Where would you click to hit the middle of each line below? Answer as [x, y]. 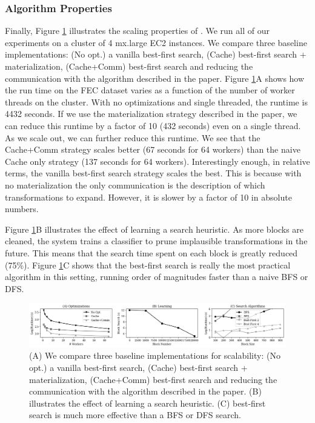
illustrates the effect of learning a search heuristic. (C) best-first [148, 403]
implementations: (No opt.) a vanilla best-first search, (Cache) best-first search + [156, 54]
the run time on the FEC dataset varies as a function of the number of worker [150, 90]
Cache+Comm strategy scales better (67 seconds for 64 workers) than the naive [153, 149]
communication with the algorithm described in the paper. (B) [145, 391]
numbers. [22, 209]
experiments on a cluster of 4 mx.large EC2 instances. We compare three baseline [156, 42]
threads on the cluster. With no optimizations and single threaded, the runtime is [156, 102]
